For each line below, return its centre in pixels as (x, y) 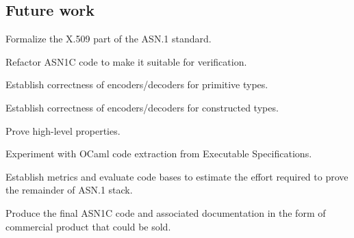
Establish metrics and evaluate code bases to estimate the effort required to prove (177, 176)
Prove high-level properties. (63, 130)
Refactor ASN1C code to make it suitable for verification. (126, 61)
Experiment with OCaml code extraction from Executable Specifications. (159, 154)
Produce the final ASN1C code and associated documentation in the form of (166, 212)
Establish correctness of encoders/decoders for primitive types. (137, 84)
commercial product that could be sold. (88, 226)
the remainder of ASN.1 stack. (69, 190)
